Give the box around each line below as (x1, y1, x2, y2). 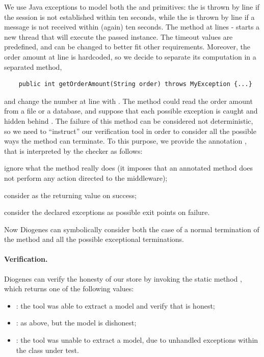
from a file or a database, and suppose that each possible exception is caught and (4, 105, 258, 116)
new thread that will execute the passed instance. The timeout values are (4, 31, 233, 42)
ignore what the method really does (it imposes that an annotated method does (4, 162, 253, 173)
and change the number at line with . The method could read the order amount (4, 95, 253, 106)
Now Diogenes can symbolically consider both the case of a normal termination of (4, 224, 259, 234)
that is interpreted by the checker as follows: (4, 145, 143, 156)
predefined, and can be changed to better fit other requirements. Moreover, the (4, 41, 250, 52)
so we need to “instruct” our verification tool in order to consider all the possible (4, 125, 256, 136)
